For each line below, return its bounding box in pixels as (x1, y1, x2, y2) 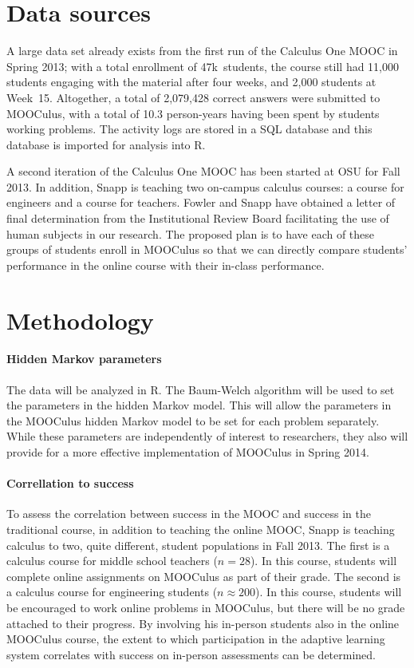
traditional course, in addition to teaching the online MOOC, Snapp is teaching (6, 520, 395, 537)
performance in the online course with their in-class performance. (6, 256, 325, 273)
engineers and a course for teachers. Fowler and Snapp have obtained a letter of (6, 194, 396, 211)
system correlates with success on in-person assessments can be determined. (6, 646, 376, 662)
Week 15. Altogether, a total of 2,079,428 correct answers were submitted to (6, 89, 380, 105)
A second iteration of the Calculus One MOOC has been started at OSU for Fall (6, 163, 400, 180)
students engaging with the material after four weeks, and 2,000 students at (6, 73, 377, 90)
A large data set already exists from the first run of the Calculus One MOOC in (6, 42, 398, 59)
